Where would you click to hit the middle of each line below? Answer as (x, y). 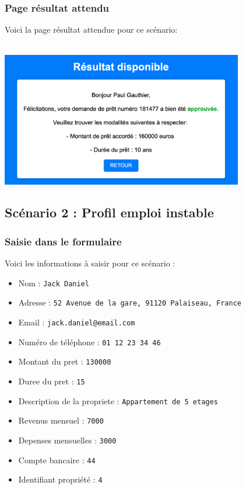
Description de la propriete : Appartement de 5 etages (118, 400)
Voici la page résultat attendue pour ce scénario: (91, 30)
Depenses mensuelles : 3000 (67, 440)
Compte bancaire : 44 (57, 459)
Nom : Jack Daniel (54, 282)
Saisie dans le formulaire (63, 241)
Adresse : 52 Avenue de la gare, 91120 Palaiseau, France (130, 302)
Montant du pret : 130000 (65, 361)
